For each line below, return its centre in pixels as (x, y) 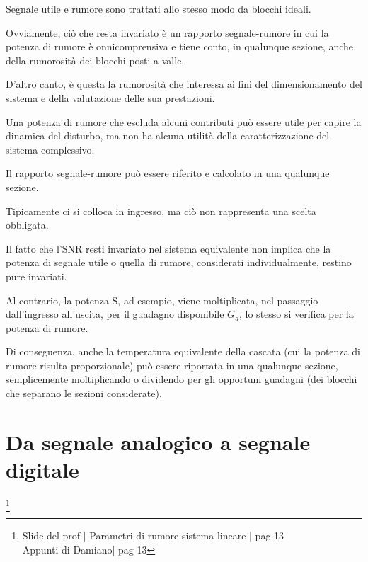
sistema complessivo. (50, 149)
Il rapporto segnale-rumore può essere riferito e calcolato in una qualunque (168, 173)
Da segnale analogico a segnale (158, 441)
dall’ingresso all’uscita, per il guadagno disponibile (115, 314)
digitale (42, 470)
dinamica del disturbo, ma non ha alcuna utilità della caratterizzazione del (168, 136)
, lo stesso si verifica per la (297, 314)
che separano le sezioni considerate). (84, 393)
